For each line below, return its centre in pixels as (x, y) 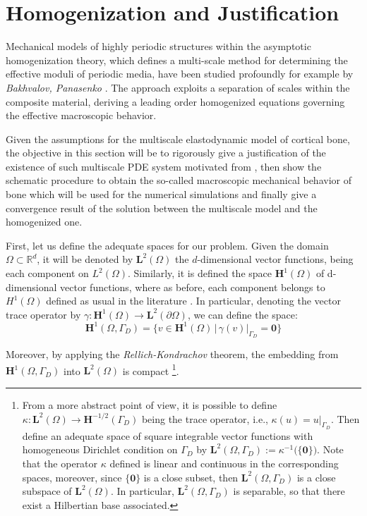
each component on (47, 273)
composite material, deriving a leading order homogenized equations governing (175, 101)
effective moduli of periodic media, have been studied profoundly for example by (180, 74)
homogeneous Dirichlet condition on (100, 449)
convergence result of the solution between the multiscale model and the (162, 208)
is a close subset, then (191, 477)
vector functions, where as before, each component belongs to (193, 287)
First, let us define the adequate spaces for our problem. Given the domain (167, 245)
